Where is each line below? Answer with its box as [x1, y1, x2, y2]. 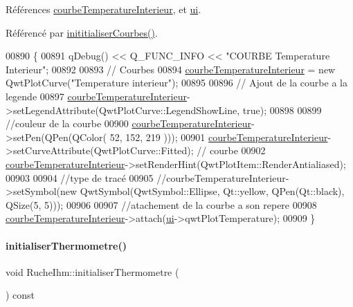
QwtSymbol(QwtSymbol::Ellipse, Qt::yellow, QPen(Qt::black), [80, 184, 345, 198]
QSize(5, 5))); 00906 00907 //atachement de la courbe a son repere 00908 [6, 197, 317, 212]
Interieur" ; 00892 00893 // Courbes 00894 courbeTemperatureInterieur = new [6, 62, 336, 76]
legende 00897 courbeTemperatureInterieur [6, 89, 187, 103]
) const [6, 288, 35, 302]
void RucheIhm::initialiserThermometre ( [6, 264, 179, 279]
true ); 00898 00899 [242, 102, 322, 117]
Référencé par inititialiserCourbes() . [6, 25, 158, 39]
